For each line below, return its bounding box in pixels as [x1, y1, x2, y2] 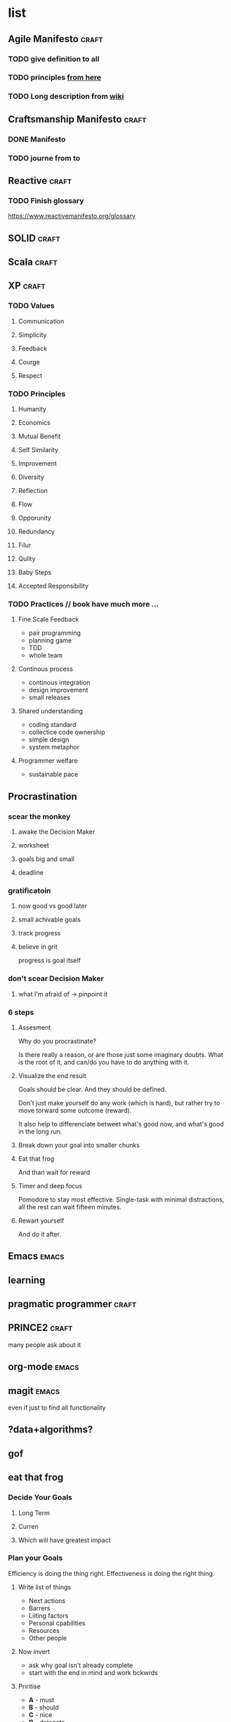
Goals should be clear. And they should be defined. [18, 1085, 167, 1093]
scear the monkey [8, 811, 71, 821]
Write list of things [18, 1582, 72, 1591]
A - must [28, 1695, 55, 1704]
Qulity [18, 555, 36, 563]
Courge [18, 357, 41, 366]
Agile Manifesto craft [8, 33, 104, 45]
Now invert [18, 1647, 51, 1655]
